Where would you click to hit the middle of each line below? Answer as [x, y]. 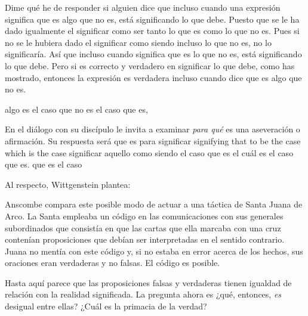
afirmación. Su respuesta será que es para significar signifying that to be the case [153, 140]
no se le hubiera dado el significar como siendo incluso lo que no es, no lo [138, 42]
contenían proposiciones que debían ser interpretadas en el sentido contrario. [145, 239]
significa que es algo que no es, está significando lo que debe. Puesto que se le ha [152, 19]
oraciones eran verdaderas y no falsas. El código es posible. [113, 263]
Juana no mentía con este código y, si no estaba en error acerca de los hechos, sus [154, 251]
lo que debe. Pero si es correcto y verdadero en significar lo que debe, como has [150, 65]
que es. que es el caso [44, 164]
